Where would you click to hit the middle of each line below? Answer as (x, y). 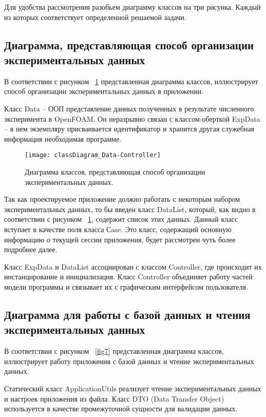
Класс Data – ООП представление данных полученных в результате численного (129, 108)
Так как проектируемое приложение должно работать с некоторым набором (122, 199)
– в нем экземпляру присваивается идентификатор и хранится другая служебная (129, 129)
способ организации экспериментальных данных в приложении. (104, 91)
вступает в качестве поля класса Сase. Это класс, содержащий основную (118, 229)
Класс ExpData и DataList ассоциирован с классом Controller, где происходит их (133, 266)
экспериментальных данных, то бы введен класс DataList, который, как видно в (130, 209)
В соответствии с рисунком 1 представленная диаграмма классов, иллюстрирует (131, 81)
